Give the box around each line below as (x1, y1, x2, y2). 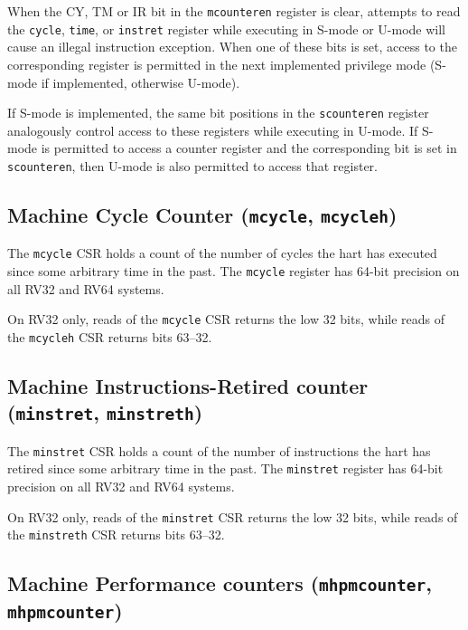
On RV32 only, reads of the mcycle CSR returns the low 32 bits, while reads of (7, 310, 445, 329)
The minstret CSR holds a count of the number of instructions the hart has (7, 441, 431, 460)
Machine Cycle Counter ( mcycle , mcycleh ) (7, 200, 398, 228)
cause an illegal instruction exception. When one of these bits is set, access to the (7, 37, 457, 56)
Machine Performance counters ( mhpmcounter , (7, 569, 432, 597)
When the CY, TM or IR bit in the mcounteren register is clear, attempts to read (7, 2, 461, 20)
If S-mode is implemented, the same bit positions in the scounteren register (7, 103, 429, 122)
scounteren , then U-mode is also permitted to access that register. (7, 156, 378, 175)
